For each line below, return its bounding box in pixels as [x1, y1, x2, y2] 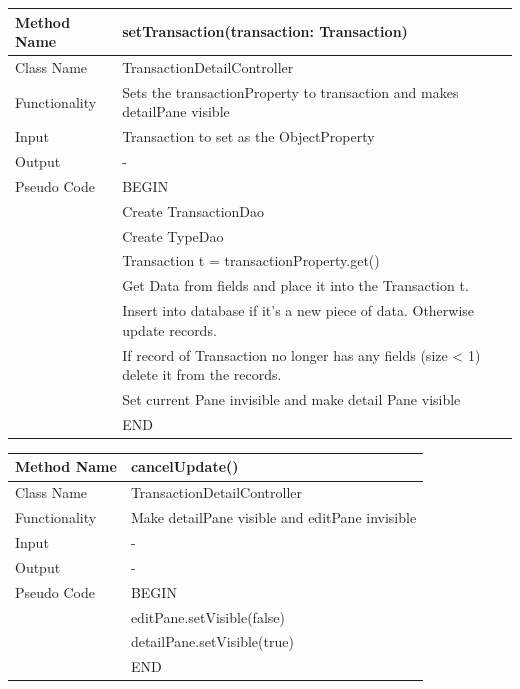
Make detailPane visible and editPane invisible [130, 507, 417, 528]
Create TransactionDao [122, 200, 265, 221]
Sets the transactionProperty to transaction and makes [122, 81, 459, 102]
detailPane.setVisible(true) [130, 631, 294, 652]
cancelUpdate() [130, 456, 239, 477]
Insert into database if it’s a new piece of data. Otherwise [122, 300, 475, 321]
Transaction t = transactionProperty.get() [122, 250, 380, 271]
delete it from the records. [122, 364, 282, 385]
